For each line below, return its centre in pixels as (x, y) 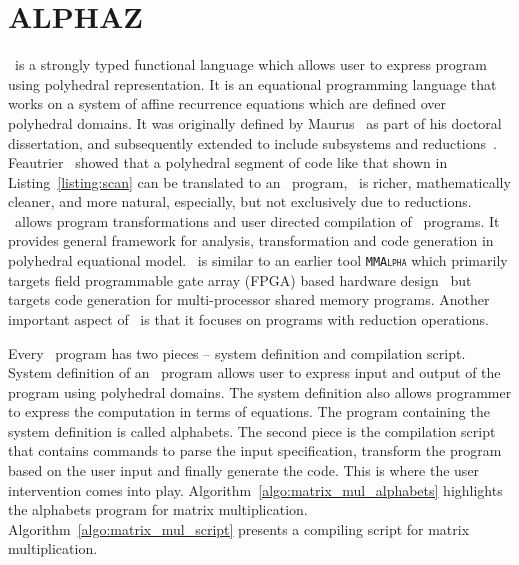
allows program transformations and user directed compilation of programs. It (257, 220)
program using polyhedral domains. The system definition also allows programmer (260, 391)
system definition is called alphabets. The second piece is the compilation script (252, 430)
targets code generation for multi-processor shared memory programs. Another (249, 299)
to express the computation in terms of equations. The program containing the (249, 411)
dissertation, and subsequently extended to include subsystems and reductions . (252, 142)
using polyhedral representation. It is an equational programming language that (252, 83)
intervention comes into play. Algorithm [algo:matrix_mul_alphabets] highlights (255, 489)
